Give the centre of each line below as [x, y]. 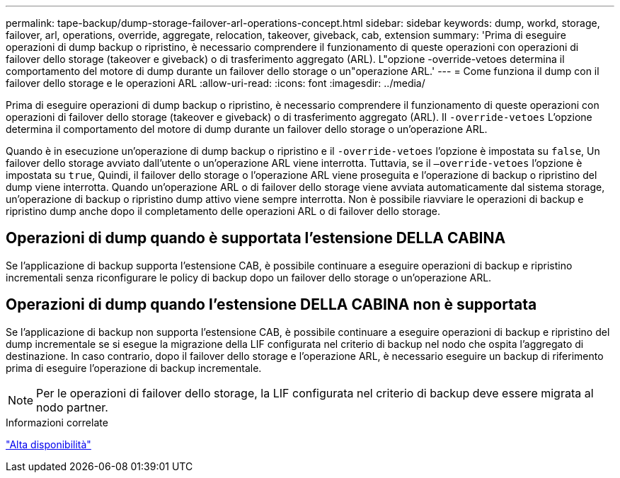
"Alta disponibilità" [48, 444]
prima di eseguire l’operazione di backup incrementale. [134, 368]
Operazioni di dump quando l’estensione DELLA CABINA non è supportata [271, 305]
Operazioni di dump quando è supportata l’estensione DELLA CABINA [256, 238]
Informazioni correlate [57, 422]
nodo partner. [72, 407]
